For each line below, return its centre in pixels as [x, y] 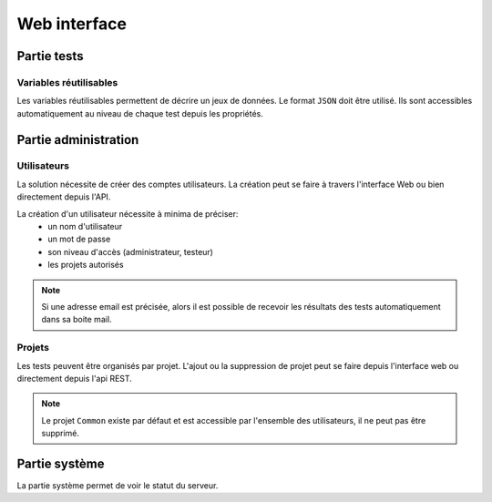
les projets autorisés [86, 265]
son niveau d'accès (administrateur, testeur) [131, 251]
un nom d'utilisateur [85, 227]
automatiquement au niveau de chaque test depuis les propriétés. [140, 113]
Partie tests [50, 56]
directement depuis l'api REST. [74, 378]
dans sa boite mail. [77, 320]
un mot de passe [79, 239]
